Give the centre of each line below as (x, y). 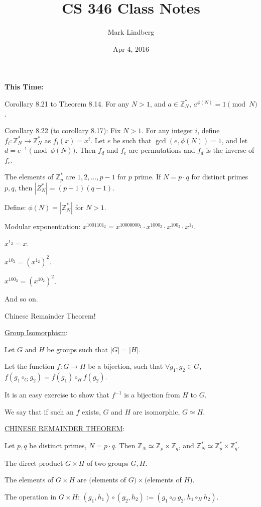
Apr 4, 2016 (131, 48)
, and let (235, 140)
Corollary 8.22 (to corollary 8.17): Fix (63, 130)
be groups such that (77, 349)
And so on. (21, 299)
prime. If (148, 177)
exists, (91, 411)
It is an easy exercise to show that (57, 395)
